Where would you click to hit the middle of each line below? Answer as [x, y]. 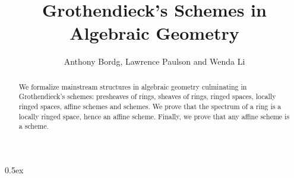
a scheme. [34, 126]
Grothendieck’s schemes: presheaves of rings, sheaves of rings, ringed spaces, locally [147, 96]
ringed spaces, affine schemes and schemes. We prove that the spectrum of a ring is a [150, 107]
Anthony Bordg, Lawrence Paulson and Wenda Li [154, 61]
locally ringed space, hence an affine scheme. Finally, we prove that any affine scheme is [154, 116]
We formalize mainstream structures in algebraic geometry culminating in [133, 86]
